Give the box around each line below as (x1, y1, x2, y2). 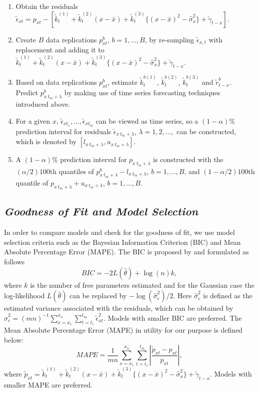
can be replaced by (69, 290, 127, 301)
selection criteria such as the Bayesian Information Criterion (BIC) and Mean (4, 236, 241, 247)
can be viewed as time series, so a (96, 115, 198, 126)
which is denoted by (15, 136, 77, 147)
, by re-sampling (144, 34, 194, 44)
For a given (15, 115, 50, 126)
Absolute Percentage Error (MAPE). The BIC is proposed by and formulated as (4, 246, 249, 257)
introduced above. (15, 99, 70, 109)
